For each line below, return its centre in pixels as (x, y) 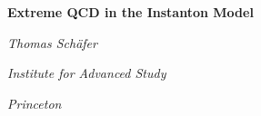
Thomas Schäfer (52, 42)
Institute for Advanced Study (87, 73)
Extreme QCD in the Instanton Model (130, 12)
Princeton (35, 103)
